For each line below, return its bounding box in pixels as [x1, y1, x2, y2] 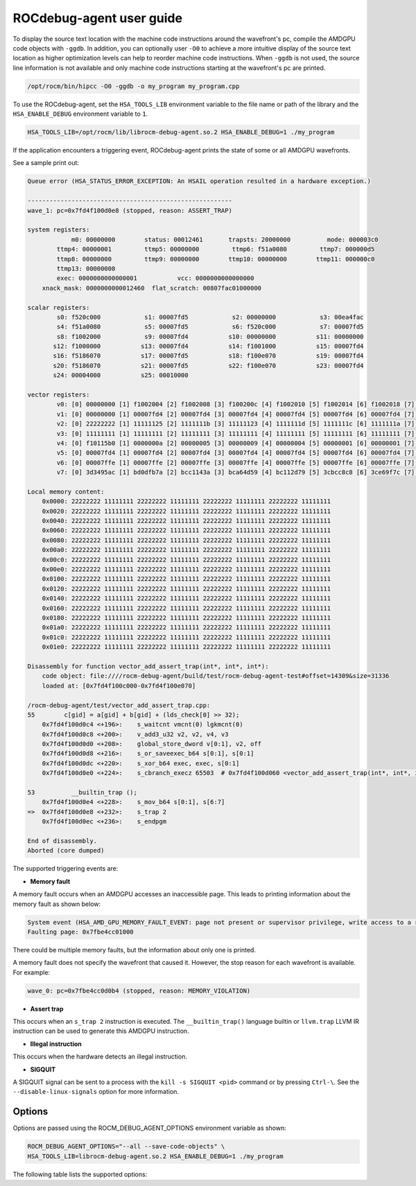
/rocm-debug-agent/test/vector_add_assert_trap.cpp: [27, 701, 211, 709]
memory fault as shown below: [12, 900, 101, 908]
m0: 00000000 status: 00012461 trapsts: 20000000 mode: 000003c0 [71, 236, 379, 243]
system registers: [27, 226, 90, 234]
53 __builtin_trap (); [27, 789, 138, 796]
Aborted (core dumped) [27, 846, 105, 855]
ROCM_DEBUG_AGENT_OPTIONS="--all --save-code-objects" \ [27, 1142, 225, 1151]
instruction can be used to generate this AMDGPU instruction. [12, 1027, 190, 1036]
